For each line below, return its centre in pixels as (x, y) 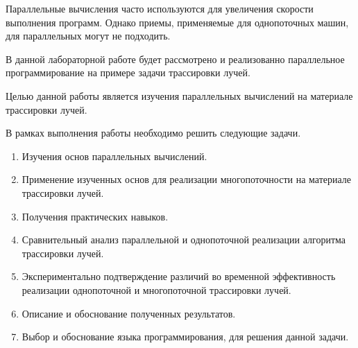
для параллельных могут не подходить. (88, 36)
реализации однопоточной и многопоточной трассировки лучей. (156, 289)
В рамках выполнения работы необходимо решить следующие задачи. (153, 133)
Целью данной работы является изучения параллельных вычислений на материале (179, 95)
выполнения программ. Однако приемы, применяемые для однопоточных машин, (177, 22)
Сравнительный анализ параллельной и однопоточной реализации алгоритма (184, 240)
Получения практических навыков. (95, 216)
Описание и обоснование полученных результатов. (129, 313)
